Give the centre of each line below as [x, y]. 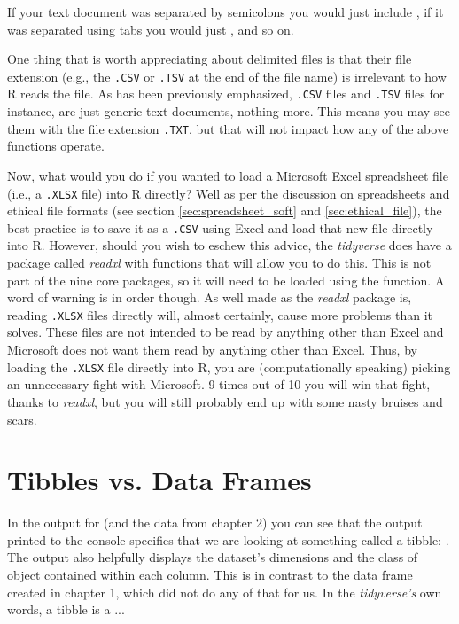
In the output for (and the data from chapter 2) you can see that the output [215, 523]
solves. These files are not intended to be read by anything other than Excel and [226, 332]
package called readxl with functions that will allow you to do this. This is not [219, 263]
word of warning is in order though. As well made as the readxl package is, [210, 297]
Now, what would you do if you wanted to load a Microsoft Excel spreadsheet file [228, 175]
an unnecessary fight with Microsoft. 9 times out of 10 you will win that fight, [219, 384]
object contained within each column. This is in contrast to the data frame [210, 574]
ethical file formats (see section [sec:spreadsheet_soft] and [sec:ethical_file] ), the [225, 211]
